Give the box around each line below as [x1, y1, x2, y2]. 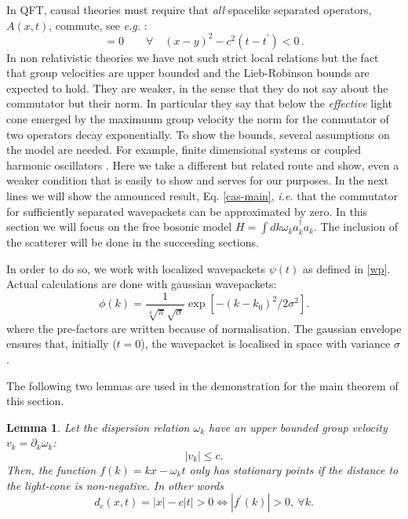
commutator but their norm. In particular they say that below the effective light [6, 95, 392, 111]
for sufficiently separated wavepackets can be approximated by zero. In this [6, 203, 368, 219]
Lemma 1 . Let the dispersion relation [6, 418, 190, 435]
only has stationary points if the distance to [189, 461, 399, 477]
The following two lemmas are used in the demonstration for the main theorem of [6, 377, 399, 393]
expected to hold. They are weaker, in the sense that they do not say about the [6, 79, 388, 96]
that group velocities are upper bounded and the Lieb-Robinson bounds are [6, 64, 370, 81]
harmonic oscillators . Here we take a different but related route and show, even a [6, 156, 399, 173]
